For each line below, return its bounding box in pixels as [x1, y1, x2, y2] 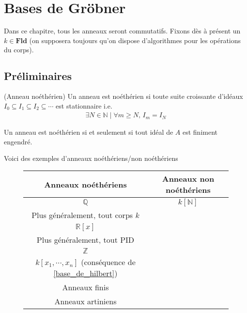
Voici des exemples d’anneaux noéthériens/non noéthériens [4, 153, 178, 163]
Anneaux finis [62, 282, 109, 293]
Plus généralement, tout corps [31, 209, 133, 221]
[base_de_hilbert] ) [53, 267, 118, 279]
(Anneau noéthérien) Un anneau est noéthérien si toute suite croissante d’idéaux [4, 91, 243, 101]
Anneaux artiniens [54, 296, 117, 307]
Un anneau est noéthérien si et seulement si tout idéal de [4, 127, 173, 137]
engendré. [4, 136, 32, 146]
